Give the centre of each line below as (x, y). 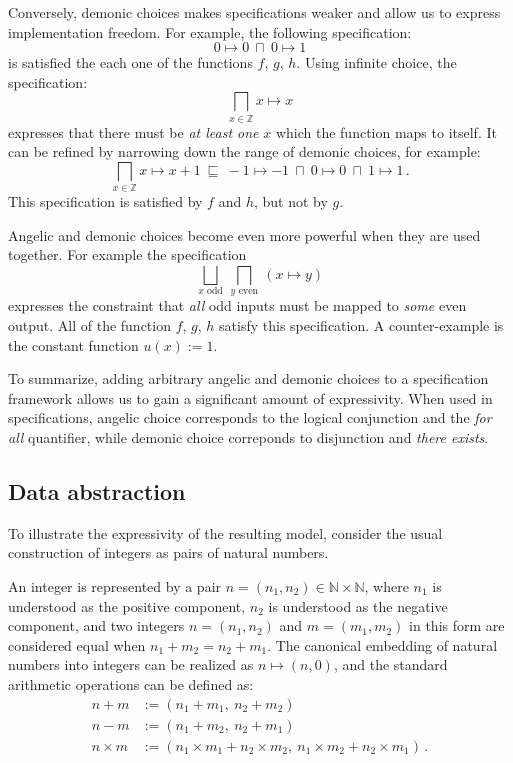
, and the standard (390, 664)
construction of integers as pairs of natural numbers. (168, 552)
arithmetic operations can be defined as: (131, 683)
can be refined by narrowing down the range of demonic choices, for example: (244, 151)
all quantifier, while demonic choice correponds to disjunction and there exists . (248, 436)
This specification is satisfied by (105, 201)
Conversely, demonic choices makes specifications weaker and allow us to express (254, 12)
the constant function (73, 344)
